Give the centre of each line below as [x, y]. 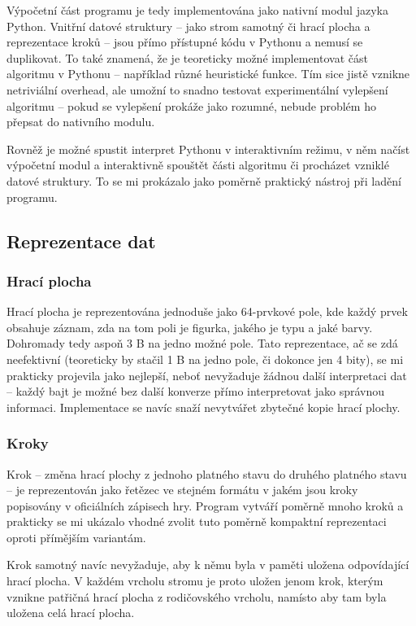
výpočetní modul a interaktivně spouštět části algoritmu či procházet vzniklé [198, 165]
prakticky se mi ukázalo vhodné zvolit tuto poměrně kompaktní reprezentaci [197, 521]
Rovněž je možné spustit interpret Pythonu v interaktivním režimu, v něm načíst [208, 149]
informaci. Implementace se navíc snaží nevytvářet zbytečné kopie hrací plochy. [204, 407]
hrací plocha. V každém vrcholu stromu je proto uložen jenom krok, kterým [195, 581]
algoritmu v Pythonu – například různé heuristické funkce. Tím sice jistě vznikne [208, 74]
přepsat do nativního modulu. [81, 122]
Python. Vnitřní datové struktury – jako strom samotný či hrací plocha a [188, 26]
